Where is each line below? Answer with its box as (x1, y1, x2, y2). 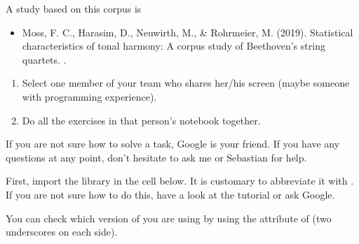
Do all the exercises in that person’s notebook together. (22, 113, 261, 127)
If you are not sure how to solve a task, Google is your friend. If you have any (6, 136, 340, 151)
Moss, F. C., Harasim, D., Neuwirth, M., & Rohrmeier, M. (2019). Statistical (22, 24, 353, 39)
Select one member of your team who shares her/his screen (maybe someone (22, 76, 350, 90)
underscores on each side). (6, 224, 118, 239)
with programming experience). (22, 89, 157, 103)
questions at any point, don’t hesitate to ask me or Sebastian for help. (6, 150, 307, 164)
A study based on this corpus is (6, 1, 142, 15)
